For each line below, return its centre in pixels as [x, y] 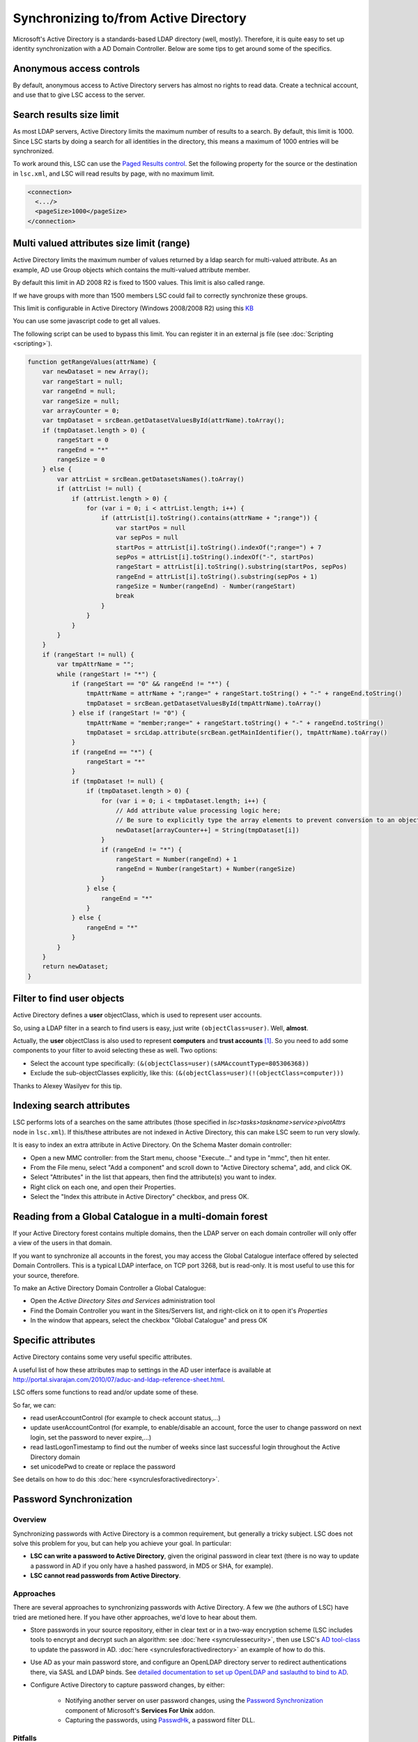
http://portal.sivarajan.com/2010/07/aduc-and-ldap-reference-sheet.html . [119, 1379]
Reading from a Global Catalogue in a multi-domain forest [140, 1216]
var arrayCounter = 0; [81, 411]
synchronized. [33, 151]
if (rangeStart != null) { [88, 654]
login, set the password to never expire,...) [91, 1437]
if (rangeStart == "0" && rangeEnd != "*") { [150, 684]
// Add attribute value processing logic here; [198, 811]
